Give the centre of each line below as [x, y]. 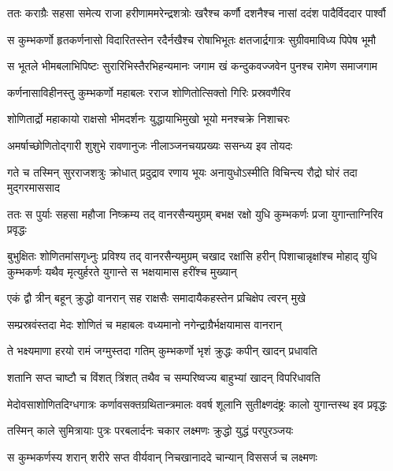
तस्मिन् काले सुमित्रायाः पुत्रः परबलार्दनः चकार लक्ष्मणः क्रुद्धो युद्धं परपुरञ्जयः [150, 430]
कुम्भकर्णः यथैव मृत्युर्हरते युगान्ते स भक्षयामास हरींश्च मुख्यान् [122, 271]
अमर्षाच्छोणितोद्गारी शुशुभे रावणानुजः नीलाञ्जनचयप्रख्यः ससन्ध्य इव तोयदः [150, 145]
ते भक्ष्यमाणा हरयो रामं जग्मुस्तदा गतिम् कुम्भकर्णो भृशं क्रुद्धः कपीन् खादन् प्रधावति [162, 351]
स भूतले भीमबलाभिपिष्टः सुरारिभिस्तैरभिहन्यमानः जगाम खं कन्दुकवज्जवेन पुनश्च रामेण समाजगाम [193, 66]
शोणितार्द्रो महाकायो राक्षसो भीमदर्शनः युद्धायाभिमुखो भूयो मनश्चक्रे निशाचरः [148, 119]
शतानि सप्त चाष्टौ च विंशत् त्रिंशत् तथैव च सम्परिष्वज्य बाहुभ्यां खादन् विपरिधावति [164, 377]
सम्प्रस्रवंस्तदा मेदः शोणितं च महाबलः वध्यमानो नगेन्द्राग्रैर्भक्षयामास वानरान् [145, 324]
